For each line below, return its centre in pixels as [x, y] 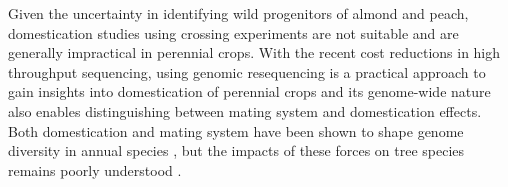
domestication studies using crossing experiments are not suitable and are [233, 32]
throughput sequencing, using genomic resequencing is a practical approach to [247, 71]
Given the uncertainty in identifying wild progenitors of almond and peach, [238, 13]
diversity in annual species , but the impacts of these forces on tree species [236, 150]
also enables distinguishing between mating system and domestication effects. [245, 110]
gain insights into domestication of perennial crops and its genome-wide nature [249, 91]
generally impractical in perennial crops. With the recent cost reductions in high [254, 52]
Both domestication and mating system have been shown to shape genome [236, 130]
